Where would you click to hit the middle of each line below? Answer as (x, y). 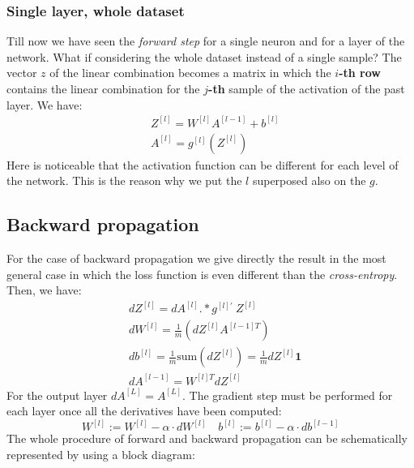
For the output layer (57, 395)
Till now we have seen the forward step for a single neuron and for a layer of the (206, 41)
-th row (360, 73)
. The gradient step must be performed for (287, 395)
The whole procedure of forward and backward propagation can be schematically (207, 438)
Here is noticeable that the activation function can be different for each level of (203, 164)
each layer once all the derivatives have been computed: (144, 411)
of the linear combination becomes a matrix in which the (190, 73)
